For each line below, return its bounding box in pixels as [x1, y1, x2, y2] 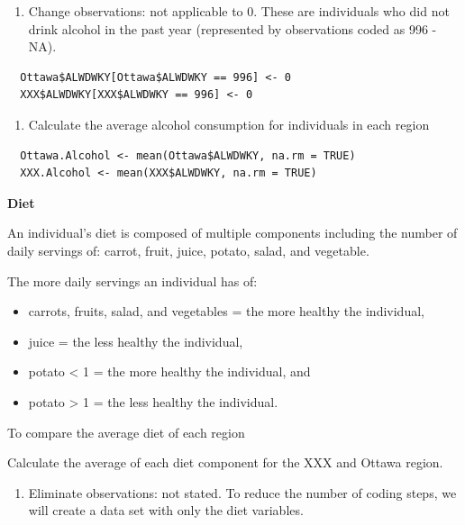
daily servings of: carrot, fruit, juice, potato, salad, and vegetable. [7, 240, 369, 259]
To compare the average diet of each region [7, 422, 245, 441]
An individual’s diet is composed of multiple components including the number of [7, 223, 458, 242]
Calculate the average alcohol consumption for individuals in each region [28, 114, 430, 133]
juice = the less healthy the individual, [28, 331, 243, 350]
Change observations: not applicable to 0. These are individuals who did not [28, 2, 450, 20]
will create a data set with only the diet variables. [28, 501, 304, 520]
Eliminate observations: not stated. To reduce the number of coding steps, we [28, 483, 457, 502]
